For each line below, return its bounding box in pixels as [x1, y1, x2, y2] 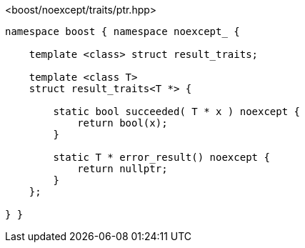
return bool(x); [77, 117, 168, 129]
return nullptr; [77, 163, 168, 174]
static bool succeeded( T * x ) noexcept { [53, 106, 301, 117]
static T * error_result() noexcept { [53, 152, 270, 163]
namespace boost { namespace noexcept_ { [5, 26, 240, 37]
